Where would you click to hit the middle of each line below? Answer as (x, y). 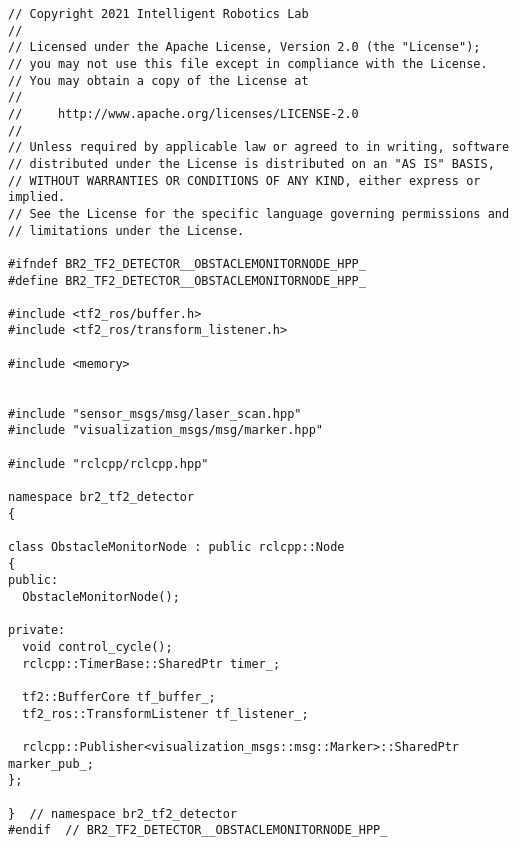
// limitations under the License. (126, 230)
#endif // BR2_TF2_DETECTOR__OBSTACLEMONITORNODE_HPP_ (198, 830)
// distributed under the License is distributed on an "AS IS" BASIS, (251, 163)
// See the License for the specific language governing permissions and (259, 213)
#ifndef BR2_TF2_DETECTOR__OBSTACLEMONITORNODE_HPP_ (187, 263)
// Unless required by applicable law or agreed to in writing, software (259, 147)
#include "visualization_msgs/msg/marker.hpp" (165, 430)
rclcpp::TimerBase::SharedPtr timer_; (151, 663)
